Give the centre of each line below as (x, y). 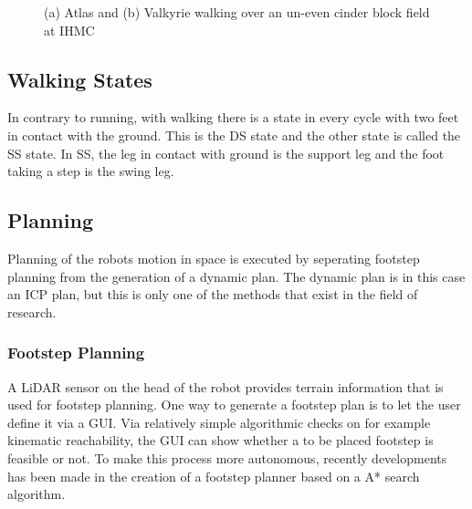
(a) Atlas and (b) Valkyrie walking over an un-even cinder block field (237, 12)
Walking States (80, 79)
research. (32, 312)
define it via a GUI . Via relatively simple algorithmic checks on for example (219, 422)
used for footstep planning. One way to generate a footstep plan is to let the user (234, 405)
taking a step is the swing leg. (91, 171)
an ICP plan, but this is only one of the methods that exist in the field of (213, 294)
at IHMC (69, 30)
